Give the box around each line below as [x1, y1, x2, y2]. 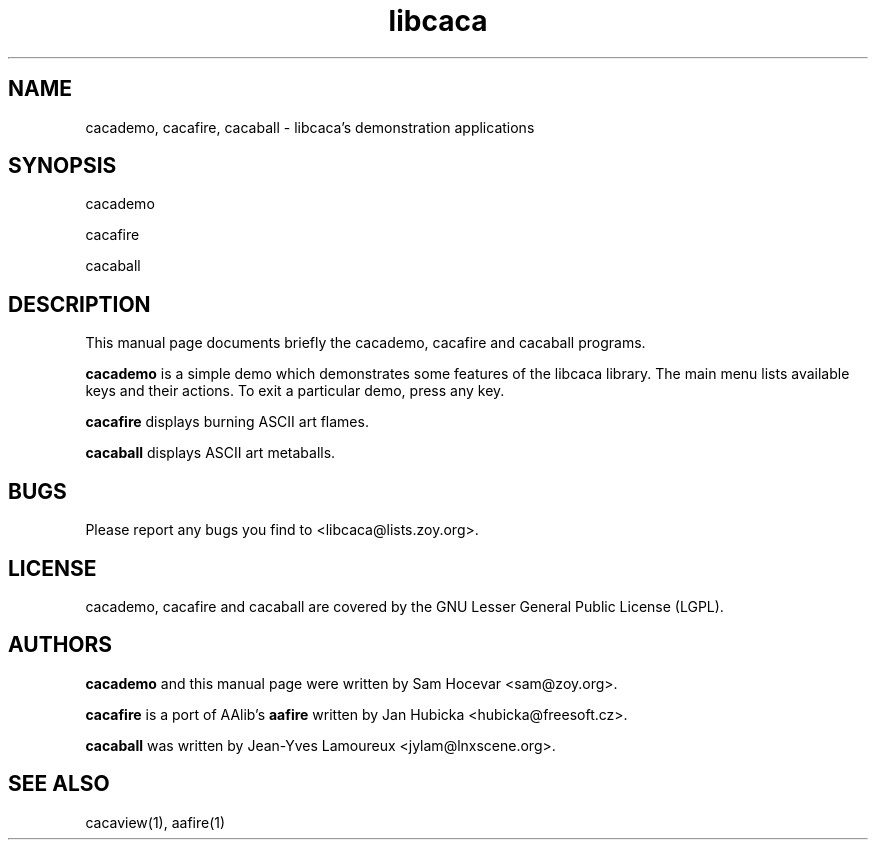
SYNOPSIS [8, 153, 117, 179]
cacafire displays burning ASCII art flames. [85, 413, 369, 431]
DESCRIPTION [8, 291, 151, 317]
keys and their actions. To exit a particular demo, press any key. [85, 382, 505, 400]
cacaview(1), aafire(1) [85, 813, 226, 831]
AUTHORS [8, 632, 113, 658]
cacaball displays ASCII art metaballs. [85, 444, 336, 462]
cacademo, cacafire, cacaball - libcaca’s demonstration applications [85, 118, 535, 136]
